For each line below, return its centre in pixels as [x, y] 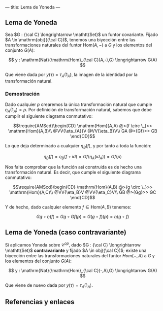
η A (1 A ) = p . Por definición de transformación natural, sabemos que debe [78, 110]
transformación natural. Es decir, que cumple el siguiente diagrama [73, 173]
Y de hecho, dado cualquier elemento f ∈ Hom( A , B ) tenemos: [68, 207]
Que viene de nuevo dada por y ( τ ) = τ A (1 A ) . [49, 286]
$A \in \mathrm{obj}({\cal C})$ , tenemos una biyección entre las [70, 39]
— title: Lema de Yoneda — [33, 7]
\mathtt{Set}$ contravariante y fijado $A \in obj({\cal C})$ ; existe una [76, 250]
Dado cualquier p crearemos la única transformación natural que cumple [79, 104]
